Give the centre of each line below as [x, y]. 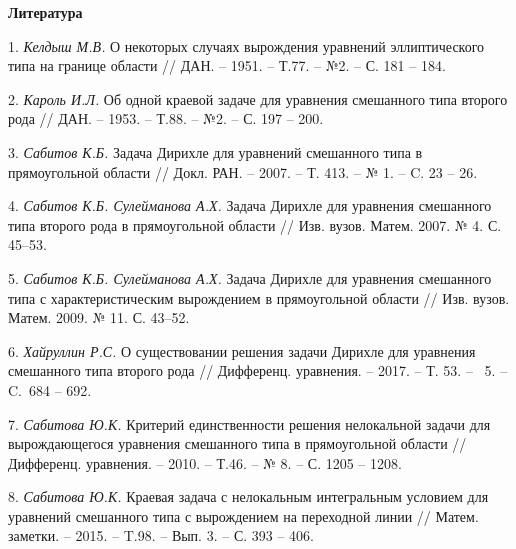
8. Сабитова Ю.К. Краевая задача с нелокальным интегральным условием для [248, 496]
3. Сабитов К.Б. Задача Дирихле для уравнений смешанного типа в [215, 151]
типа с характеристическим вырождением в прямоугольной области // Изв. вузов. [259, 297]
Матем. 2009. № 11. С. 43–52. [99, 317]
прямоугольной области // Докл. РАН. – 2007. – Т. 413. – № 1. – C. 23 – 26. [243, 171]
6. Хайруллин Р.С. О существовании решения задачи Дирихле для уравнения [242, 350]
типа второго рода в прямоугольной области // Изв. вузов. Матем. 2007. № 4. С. [255, 224]
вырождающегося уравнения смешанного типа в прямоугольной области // [237, 443]
